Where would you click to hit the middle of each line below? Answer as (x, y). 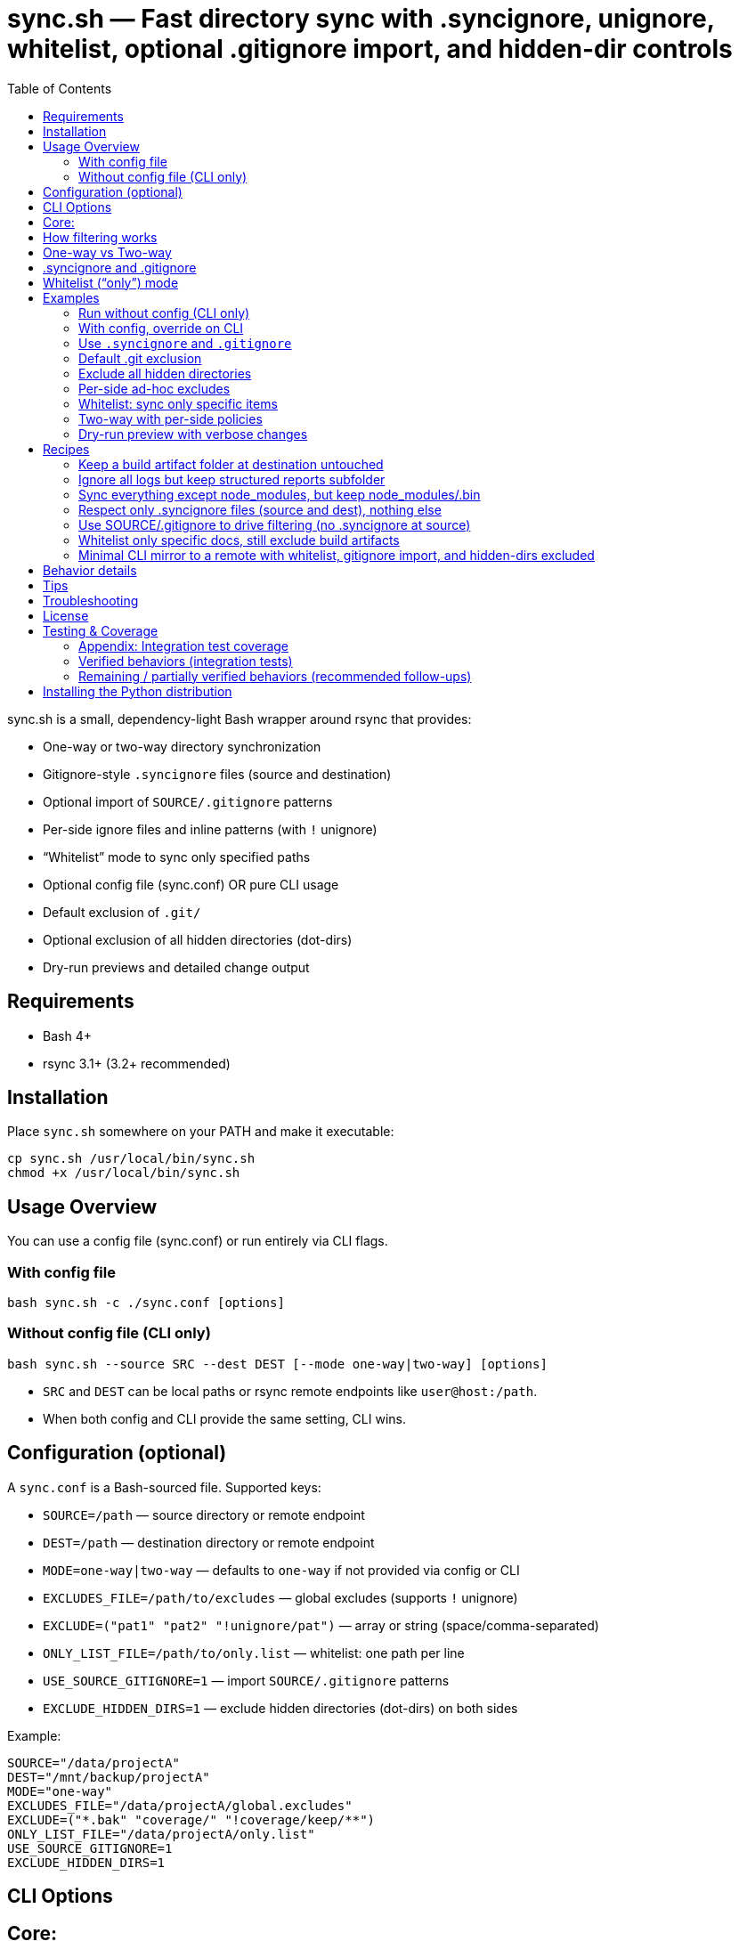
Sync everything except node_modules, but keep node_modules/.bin (280, 494)
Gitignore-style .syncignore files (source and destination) (217, 774)
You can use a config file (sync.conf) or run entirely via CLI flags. (198, 1241)
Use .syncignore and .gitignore (185, 343)
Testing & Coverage (101, 630)
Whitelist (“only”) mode (111, 282)
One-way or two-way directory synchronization (182, 746)
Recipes (66, 449)
